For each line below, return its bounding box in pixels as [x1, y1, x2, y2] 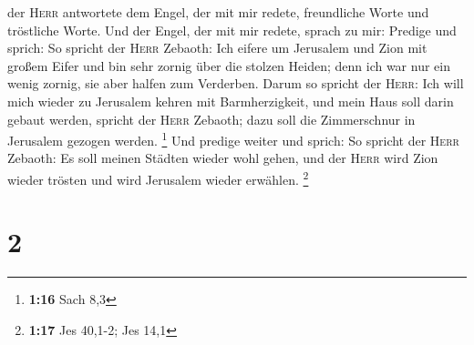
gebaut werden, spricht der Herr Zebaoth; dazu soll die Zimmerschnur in [7, 109, 416, 128]
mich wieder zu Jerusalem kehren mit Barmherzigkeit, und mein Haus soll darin [7, 91, 454, 110]
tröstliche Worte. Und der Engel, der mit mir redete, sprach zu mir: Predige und [7, 20, 457, 39]
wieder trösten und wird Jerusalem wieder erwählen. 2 [7, 167, 309, 188]
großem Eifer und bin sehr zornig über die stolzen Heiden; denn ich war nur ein [7, 56, 450, 75]
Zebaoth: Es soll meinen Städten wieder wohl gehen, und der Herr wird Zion [7, 148, 438, 167]
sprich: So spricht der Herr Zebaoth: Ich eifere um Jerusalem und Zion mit [7, 38, 428, 57]
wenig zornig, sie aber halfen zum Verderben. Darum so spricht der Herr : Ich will [7, 74, 464, 93]
